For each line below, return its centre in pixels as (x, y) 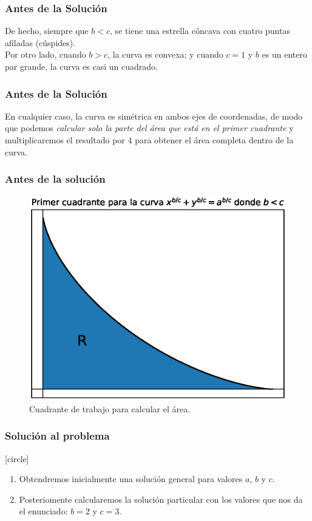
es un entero (284, 54)
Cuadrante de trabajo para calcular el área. (110, 408)
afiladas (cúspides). (40, 42)
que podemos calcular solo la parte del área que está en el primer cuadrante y (149, 128)
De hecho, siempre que (47, 31)
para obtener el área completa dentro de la (214, 140)
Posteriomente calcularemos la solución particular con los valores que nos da (161, 499)
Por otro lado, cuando (46, 54)
